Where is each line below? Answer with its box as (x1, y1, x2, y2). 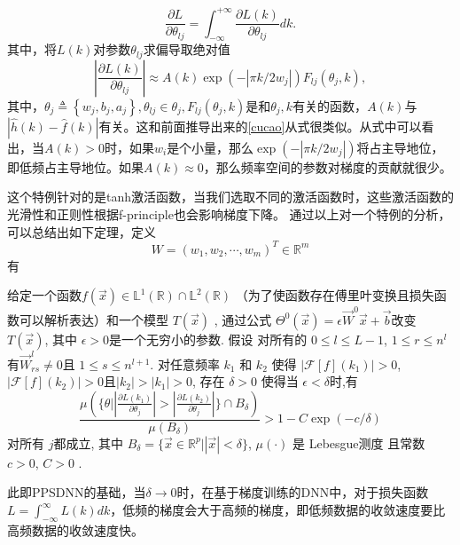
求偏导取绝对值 (143, 40, 230, 59)
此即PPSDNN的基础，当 (7, 483, 146, 502)
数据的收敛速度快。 (31, 520, 144, 539)
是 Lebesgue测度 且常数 (292, 433, 425, 452)
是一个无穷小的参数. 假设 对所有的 (109, 329, 308, 348)
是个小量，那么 (167, 138, 254, 156)
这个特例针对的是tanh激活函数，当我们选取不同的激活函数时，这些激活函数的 (7, 187, 455, 206)
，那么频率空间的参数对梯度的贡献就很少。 (203, 157, 452, 176)
